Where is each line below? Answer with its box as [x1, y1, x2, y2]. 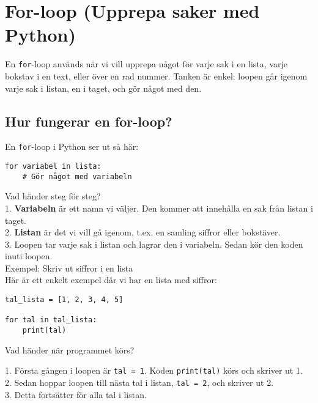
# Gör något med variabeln [22, 172, 132, 181]
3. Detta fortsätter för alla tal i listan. [5, 388, 147, 401]
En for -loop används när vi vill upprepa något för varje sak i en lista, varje [5, 57, 287, 70]
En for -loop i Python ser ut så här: [5, 140, 139, 153]
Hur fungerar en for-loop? [5, 111, 172, 130]
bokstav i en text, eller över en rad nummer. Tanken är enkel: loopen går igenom [5, 69, 308, 82]
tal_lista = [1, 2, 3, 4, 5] [5, 295, 124, 305]
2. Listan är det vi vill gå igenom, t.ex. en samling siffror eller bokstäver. [5, 226, 281, 238]
